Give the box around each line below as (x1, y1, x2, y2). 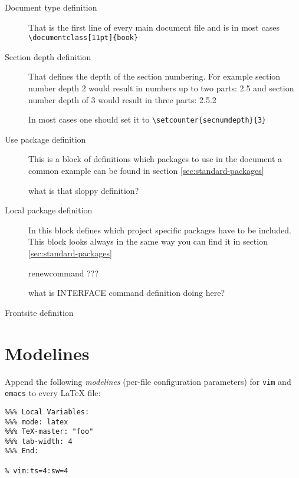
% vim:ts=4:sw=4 (5, 466, 68, 475)
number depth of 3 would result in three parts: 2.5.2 (28, 93, 216, 106)
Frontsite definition (5, 306, 74, 318)
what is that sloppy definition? (28, 184, 139, 196)
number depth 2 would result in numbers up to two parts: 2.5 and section (28, 82, 294, 94)
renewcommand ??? (28, 266, 99, 279)
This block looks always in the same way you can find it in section (28, 235, 268, 248)
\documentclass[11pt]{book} (28, 34, 139, 42)
